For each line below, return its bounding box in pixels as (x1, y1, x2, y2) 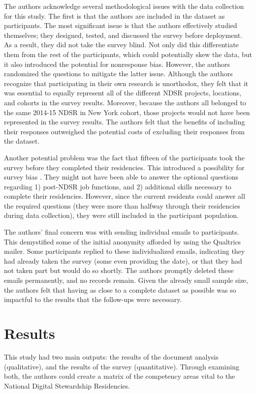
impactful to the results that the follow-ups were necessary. (4, 294, 182, 304)
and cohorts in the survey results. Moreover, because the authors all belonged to (4, 97, 246, 107)
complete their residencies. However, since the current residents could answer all (4, 191, 245, 201)
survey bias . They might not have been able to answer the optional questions (4, 172, 239, 182)
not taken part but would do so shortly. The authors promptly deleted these (4, 265, 234, 275)
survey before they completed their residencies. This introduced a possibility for (4, 162, 245, 172)
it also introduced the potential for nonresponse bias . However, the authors (4, 59, 230, 69)
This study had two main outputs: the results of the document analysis (4, 351, 219, 362)
